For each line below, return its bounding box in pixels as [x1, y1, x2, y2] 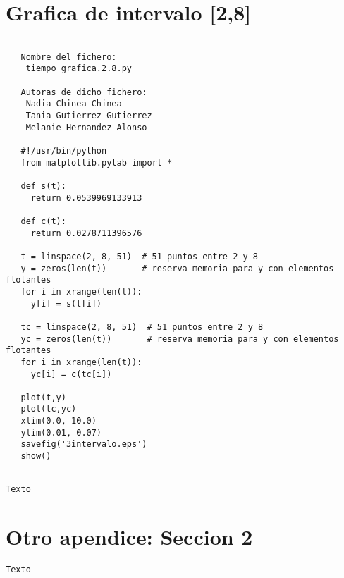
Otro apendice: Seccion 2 [6, 522, 253, 551]
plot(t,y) [20, 392, 66, 402]
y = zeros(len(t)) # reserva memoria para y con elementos [20, 263, 334, 273]
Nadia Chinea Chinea [25, 99, 122, 109]
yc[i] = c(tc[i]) [30, 369, 112, 379]
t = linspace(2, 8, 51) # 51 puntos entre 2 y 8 [20, 251, 258, 262]
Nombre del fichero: [20, 51, 117, 62]
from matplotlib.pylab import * [20, 157, 173, 168]
